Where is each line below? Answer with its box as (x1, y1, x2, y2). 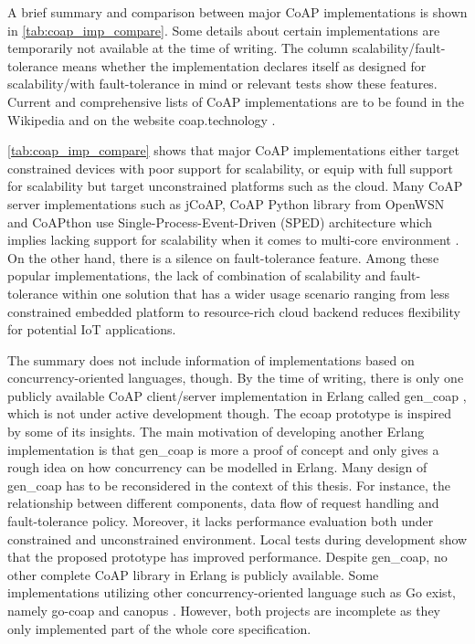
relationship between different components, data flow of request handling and (7, 493, 439, 512)
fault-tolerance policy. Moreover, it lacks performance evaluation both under (7, 512, 434, 531)
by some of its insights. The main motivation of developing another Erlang (7, 422, 425, 441)
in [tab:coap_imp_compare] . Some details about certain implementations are (7, 20, 440, 39)
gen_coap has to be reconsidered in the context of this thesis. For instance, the (7, 475, 450, 494)
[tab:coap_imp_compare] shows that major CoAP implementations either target (7, 141, 459, 160)
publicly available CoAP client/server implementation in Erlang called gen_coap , (7, 385, 467, 405)
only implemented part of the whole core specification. (7, 618, 311, 638)
